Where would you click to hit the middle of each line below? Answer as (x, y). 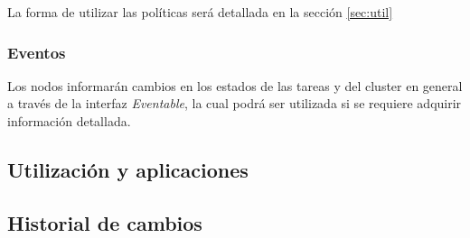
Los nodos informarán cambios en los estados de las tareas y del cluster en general (235, 85)
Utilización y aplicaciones (128, 169)
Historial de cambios (105, 222)
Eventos (37, 52)
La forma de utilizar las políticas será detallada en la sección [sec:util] (200, 12)
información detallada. (69, 121)
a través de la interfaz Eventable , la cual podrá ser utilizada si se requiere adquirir (235, 103)
